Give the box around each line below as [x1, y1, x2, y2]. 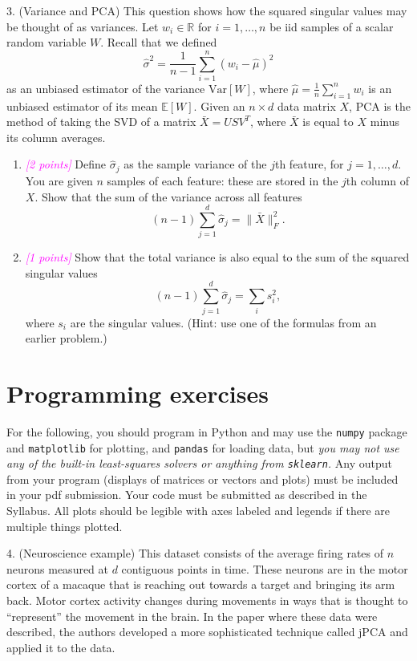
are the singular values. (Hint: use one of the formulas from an [70, 314, 377, 330]
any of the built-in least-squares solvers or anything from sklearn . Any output [6, 455, 393, 472]
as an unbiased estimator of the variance [6, 79, 205, 96]
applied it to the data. [6, 639, 115, 655]
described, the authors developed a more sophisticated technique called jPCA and [6, 623, 408, 640]
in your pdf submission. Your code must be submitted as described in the [6, 486, 367, 503]
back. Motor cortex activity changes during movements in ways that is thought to [6, 592, 408, 608]
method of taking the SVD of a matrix [6, 113, 196, 130]
